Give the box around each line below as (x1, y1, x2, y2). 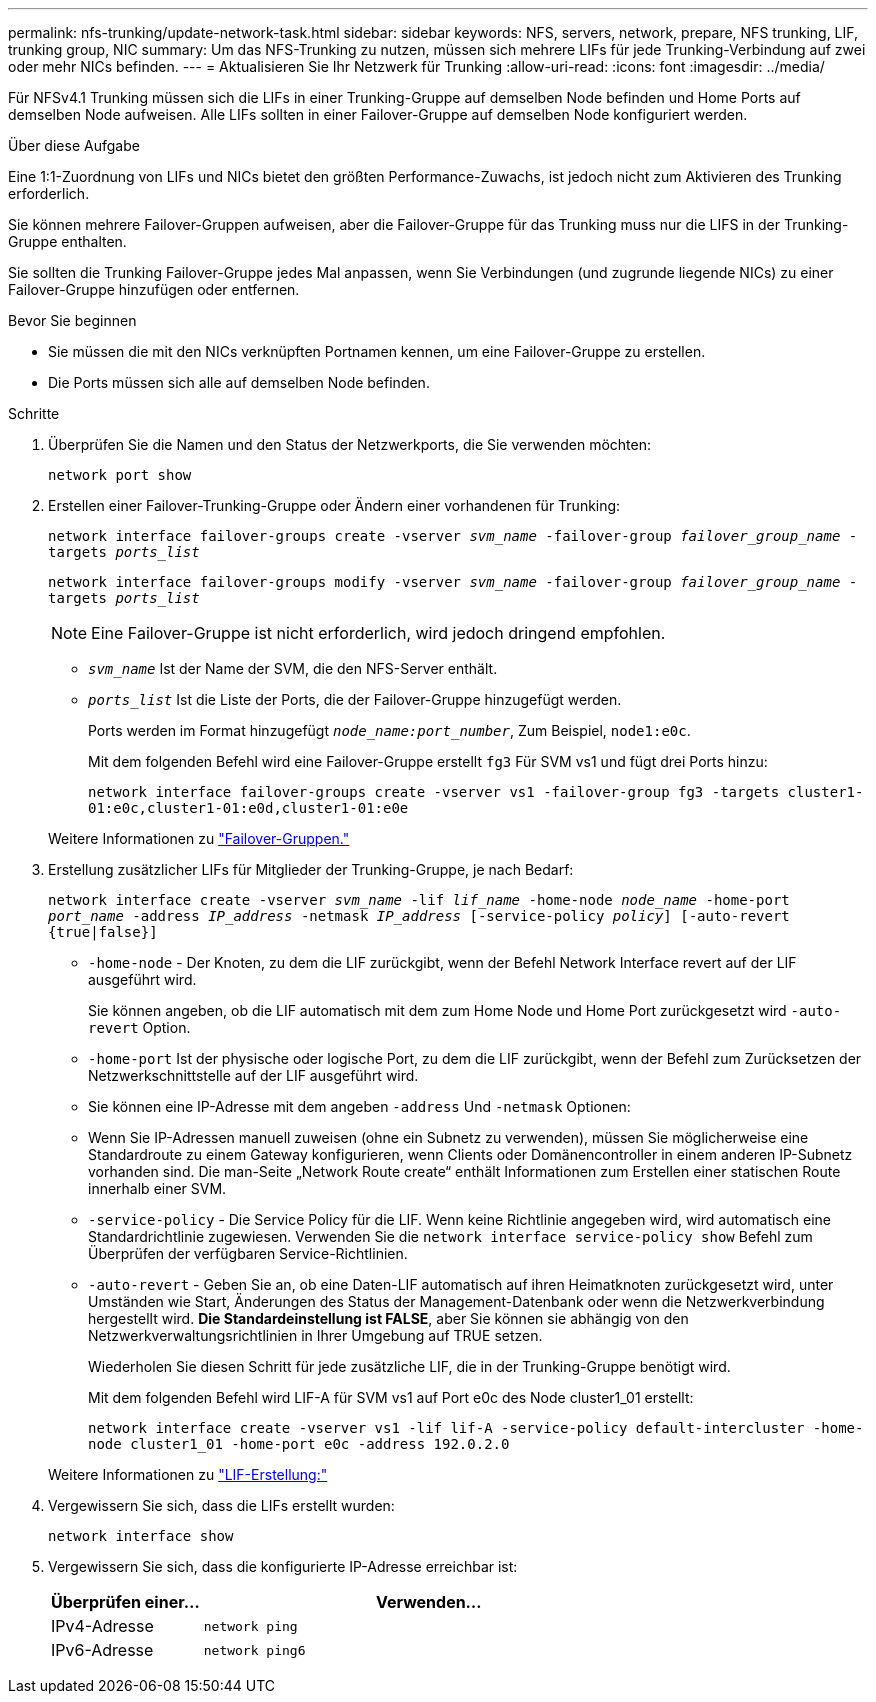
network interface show (48, 1528, 234, 1544)
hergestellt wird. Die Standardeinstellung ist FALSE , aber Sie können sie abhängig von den (88, 1310, 689, 1327)
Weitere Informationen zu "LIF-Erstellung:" (48, 1466, 328, 1483)
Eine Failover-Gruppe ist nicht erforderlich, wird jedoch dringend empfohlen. (91, 623, 666, 643)
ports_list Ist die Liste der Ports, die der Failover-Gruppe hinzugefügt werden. (88, 691, 622, 708)
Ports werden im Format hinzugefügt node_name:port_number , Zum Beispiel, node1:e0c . (88, 722, 691, 739)
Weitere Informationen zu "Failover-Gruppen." (48, 830, 350, 847)
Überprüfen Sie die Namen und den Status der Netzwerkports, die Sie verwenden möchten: (48, 436, 652, 453)
